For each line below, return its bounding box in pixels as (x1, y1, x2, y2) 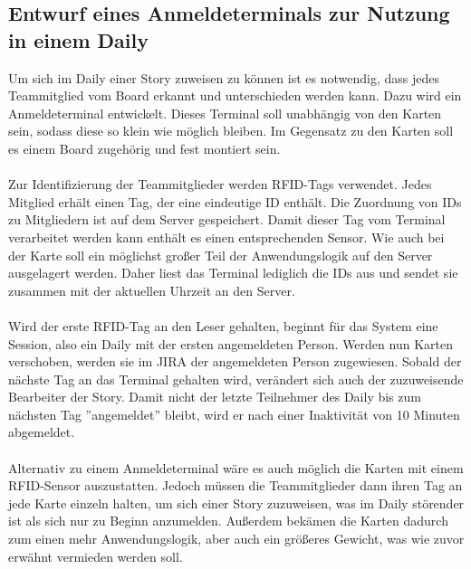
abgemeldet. (8, 422, 75, 441)
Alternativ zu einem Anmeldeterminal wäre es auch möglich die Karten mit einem (8, 458, 464, 477)
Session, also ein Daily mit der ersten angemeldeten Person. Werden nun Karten (8, 334, 453, 353)
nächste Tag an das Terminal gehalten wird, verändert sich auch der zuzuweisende (8, 369, 464, 388)
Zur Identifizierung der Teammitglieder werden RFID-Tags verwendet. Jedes (8, 175, 432, 194)
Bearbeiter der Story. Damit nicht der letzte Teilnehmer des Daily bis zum (8, 387, 421, 406)
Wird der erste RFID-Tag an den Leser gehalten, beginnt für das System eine (8, 316, 438, 335)
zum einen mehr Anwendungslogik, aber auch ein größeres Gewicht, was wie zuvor (8, 529, 465, 548)
